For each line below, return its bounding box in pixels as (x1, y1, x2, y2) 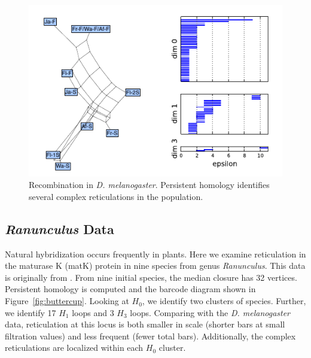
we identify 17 (5, 306, 56, 318)
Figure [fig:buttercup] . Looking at (5, 295, 129, 307)
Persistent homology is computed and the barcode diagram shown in (5, 283, 256, 295)
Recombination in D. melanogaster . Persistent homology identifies (29, 178, 270, 191)
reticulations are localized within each (5, 341, 144, 354)
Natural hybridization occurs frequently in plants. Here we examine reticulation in (5, 247, 306, 260)
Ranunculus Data (5, 219, 114, 238)
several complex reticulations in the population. (29, 190, 203, 202)
